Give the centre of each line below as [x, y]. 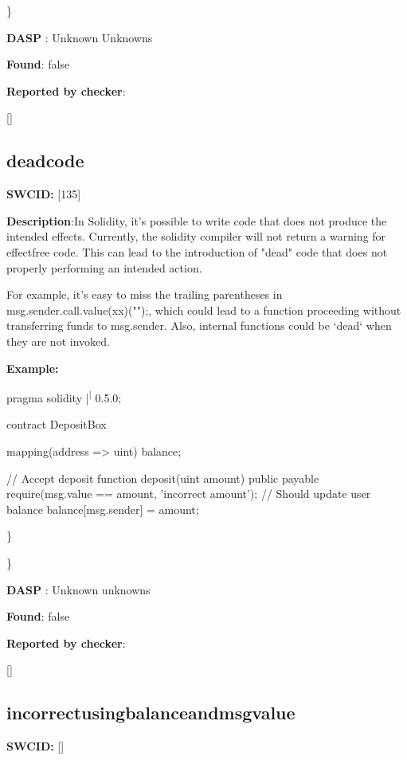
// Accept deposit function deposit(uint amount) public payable [163, 478]
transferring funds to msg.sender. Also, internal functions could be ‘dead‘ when [199, 325]
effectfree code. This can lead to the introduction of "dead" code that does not [197, 251]
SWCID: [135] [44, 194]
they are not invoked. [58, 341]
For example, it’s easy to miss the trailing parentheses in [145, 294]
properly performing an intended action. [104, 267]
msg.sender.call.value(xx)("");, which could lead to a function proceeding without [204, 309]
